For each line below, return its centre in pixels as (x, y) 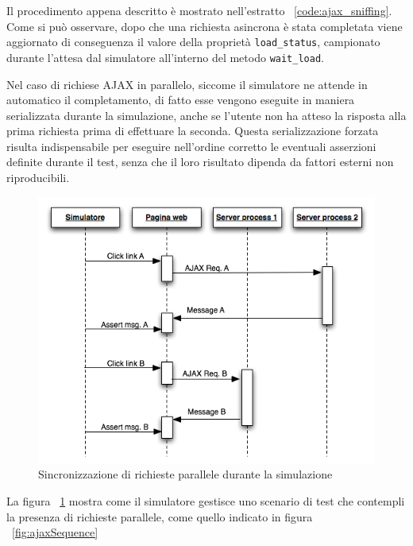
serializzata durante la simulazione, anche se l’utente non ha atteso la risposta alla (206, 115)
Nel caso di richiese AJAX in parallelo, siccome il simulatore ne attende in (187, 84)
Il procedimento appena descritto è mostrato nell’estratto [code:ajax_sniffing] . (199, 10)
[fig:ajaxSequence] (55, 532)
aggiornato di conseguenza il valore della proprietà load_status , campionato (193, 42)
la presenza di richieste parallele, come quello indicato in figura (160, 516)
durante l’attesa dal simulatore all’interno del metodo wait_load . (165, 57)
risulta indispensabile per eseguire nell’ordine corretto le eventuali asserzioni (191, 146)
